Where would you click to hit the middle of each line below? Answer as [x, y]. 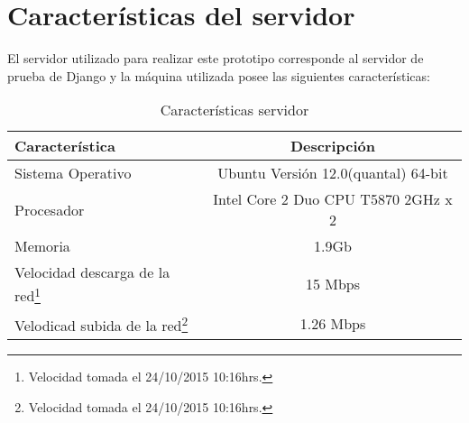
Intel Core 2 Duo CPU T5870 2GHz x [333, 199]
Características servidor [234, 110]
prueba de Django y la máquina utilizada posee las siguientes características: [219, 75]
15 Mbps [333, 284]
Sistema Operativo [73, 173]
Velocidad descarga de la [92, 272]
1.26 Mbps [333, 324]
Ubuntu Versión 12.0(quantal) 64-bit [333, 173]
